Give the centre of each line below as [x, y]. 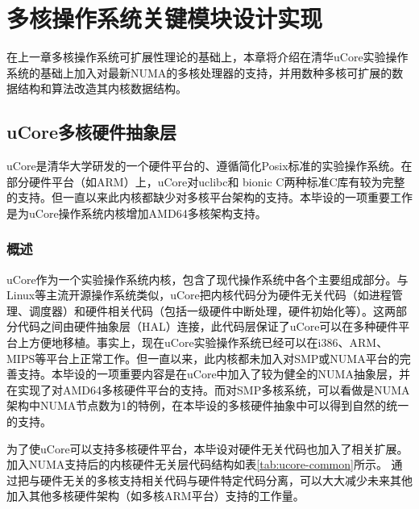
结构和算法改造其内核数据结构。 [102, 88]
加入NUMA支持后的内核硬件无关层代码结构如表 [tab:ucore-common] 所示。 [197, 464]
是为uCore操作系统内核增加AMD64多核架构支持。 [137, 213]
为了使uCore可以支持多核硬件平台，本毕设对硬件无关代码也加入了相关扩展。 [207, 448]
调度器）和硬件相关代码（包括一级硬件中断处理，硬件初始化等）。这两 [212, 310]
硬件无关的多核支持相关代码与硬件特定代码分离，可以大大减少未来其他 [226, 480]
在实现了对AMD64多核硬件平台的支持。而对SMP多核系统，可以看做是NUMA [208, 389]
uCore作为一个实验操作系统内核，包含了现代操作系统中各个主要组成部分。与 [207, 279]
